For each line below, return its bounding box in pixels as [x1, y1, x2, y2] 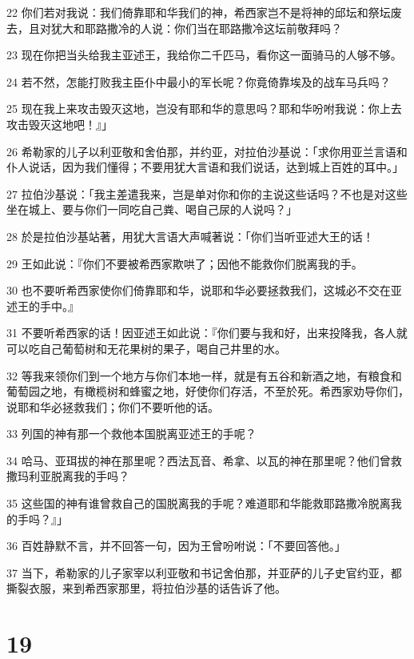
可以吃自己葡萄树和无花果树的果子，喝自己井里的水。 [6, 340, 286, 356]
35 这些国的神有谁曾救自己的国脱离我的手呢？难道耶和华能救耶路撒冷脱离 [6, 495, 391, 512]
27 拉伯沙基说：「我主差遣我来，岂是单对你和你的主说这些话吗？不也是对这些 [6, 185, 408, 202]
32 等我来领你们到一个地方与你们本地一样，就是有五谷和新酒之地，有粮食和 [6, 367, 402, 384]
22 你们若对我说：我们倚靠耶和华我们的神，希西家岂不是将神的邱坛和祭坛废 [6, 4, 402, 20]
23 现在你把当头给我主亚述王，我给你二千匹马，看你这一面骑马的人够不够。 [6, 46, 402, 63]
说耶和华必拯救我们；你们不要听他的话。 [6, 398, 219, 415]
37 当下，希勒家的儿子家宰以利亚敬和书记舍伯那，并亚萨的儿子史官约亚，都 [6, 564, 402, 581]
